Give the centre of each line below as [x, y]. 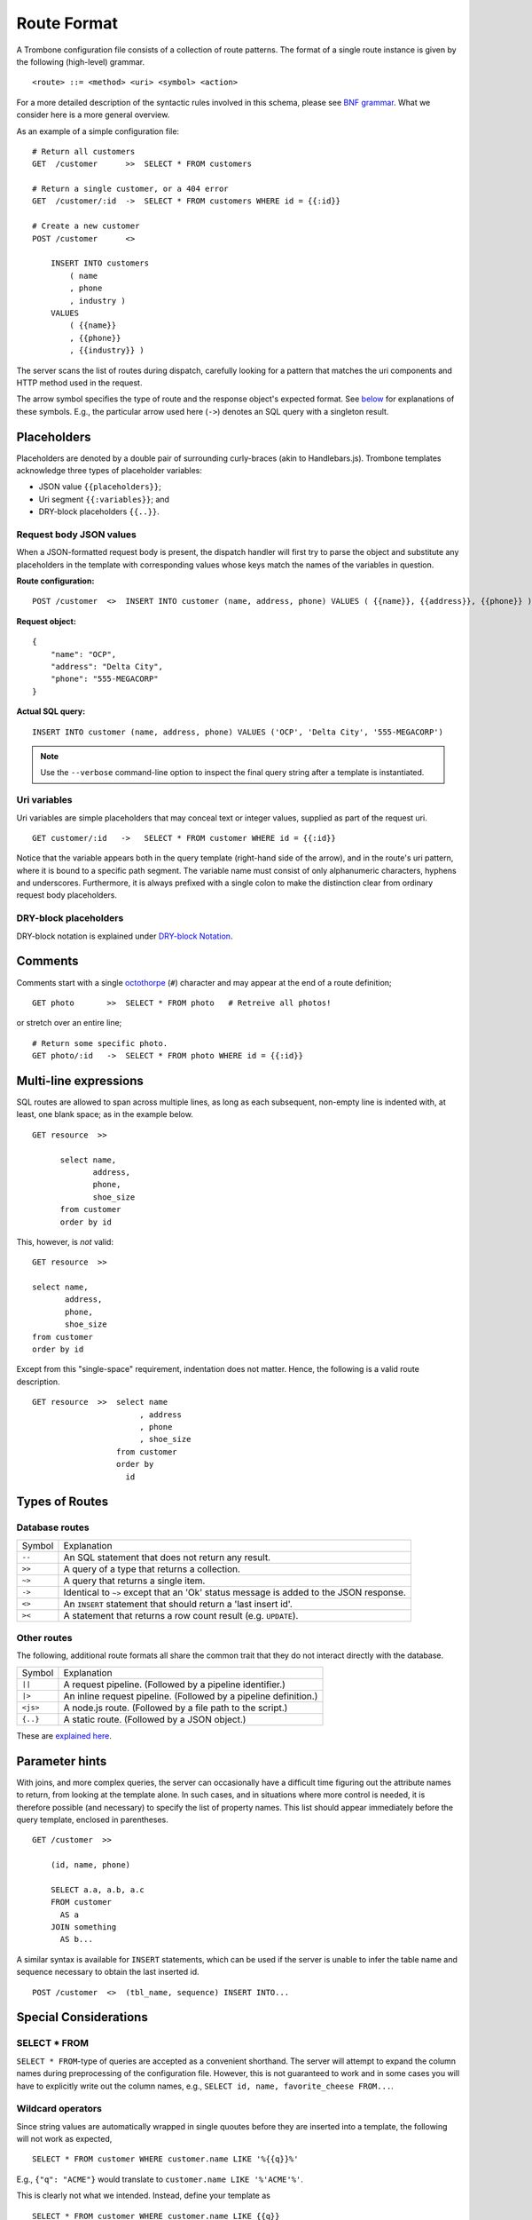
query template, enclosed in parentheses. [92, 1820]
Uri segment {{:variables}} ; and [104, 499]
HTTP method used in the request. [79, 383]
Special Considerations [82, 2017]
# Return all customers [84, 151]
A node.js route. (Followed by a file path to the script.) [176, 1708]
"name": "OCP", [83, 654]
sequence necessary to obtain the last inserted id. [108, 1972]
